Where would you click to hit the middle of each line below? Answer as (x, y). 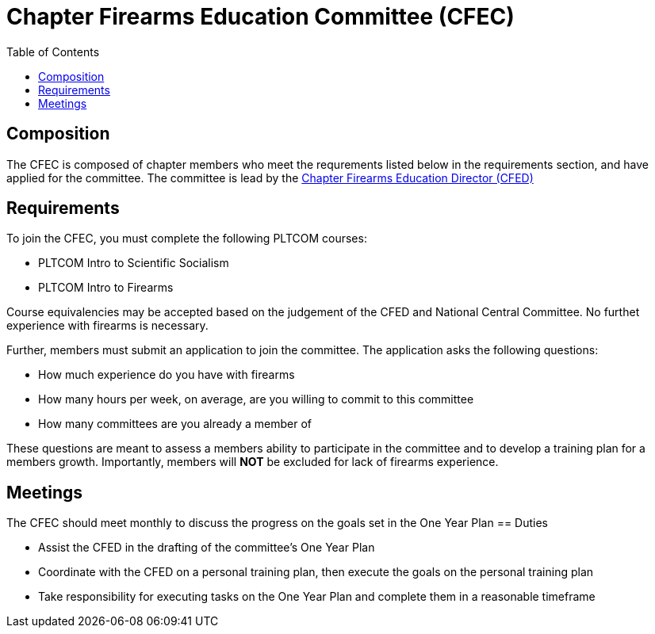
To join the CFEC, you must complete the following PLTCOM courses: (187, 239)
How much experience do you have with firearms (167, 375)
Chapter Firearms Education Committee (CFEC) (260, 17)
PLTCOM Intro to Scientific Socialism (134, 263)
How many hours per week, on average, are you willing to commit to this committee (256, 399)
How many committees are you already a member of (175, 424)
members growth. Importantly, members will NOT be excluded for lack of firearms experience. (253, 462)
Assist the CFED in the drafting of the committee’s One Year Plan (207, 548)
